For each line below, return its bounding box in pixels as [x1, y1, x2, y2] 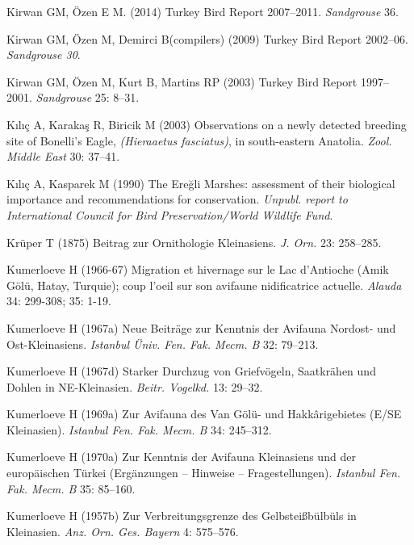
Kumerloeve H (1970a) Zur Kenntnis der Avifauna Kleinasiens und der [6, 448, 356, 465]
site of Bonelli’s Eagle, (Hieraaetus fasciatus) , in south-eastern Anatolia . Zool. [6, 132, 392, 149]
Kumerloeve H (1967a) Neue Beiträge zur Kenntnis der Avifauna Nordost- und [6, 319, 396, 336]
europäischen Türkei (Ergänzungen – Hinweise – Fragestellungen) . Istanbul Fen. [6, 464, 401, 481]
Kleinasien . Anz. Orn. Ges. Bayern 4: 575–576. [6, 522, 239, 539]
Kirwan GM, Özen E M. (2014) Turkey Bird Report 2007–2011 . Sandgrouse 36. [6, 3, 399, 19]
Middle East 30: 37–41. [6, 148, 120, 165]
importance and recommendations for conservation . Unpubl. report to [6, 191, 348, 208]
